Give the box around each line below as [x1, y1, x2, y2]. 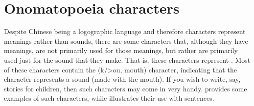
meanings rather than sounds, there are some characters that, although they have [4, 35, 248, 46]
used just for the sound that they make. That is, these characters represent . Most [4, 54, 251, 65]
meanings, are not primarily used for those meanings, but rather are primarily [4, 45, 238, 55]
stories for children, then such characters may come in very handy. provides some [4, 83, 247, 93]
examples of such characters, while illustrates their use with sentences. [4, 93, 214, 103]
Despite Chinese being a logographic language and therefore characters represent [4, 26, 246, 36]
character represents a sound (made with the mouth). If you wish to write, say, [4, 74, 241, 84]
